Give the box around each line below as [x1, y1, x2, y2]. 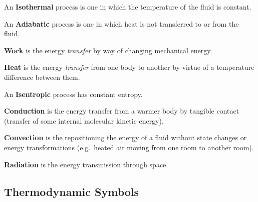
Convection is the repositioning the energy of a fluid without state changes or [4, 132, 247, 143]
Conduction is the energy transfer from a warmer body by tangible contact [4, 106, 239, 116]
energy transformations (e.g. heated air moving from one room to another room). [4, 142, 254, 152]
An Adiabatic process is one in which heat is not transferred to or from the [4, 18, 239, 29]
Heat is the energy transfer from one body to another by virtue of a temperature [4, 62, 254, 72]
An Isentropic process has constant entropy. [4, 88, 143, 99]
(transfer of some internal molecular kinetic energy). [4, 115, 164, 126]
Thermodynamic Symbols [4, 183, 139, 199]
